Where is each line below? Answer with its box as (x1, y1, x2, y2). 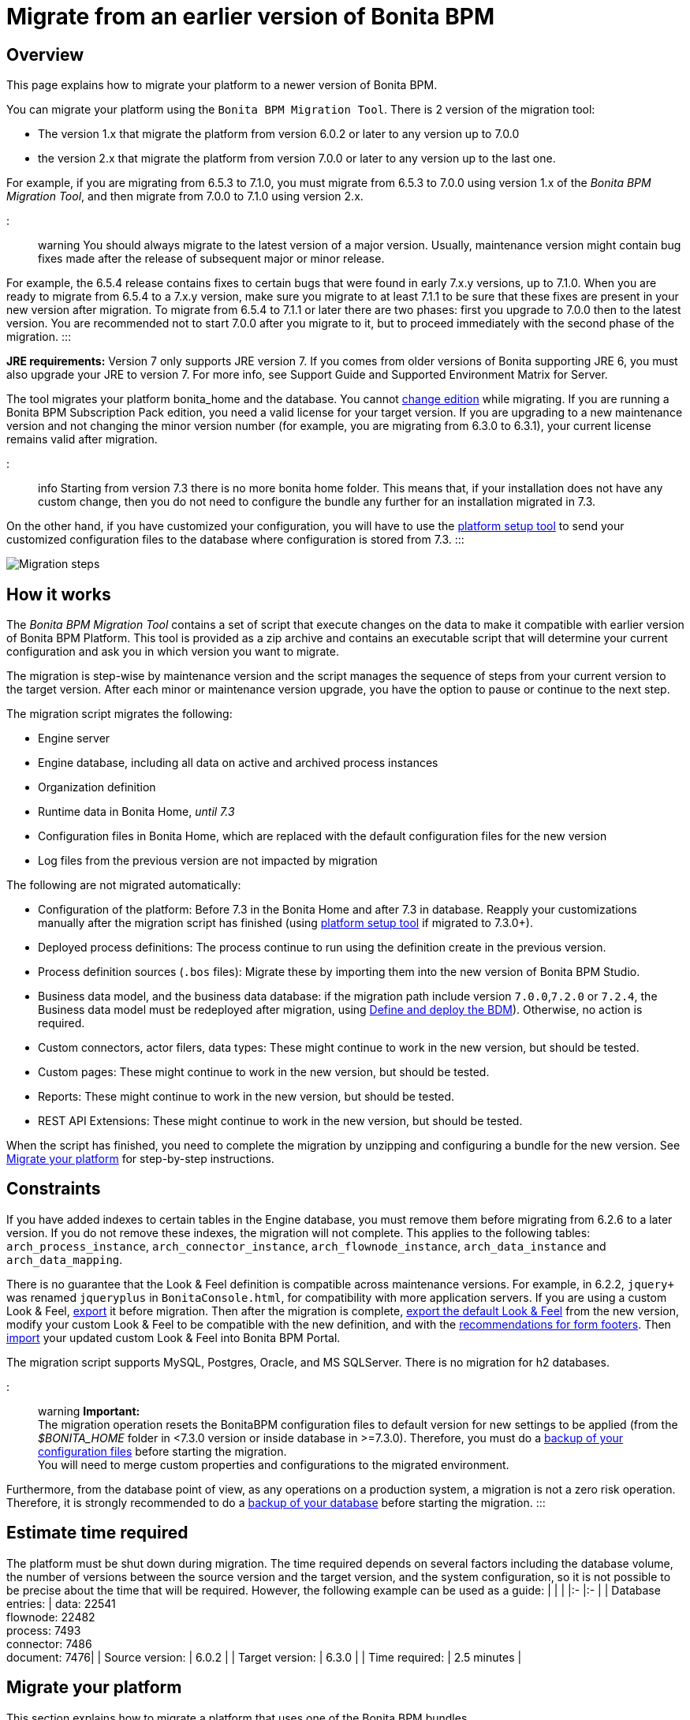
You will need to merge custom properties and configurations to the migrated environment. (38, 1457, 509, 1471)
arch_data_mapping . (6, 1252, 123, 1266)
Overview (6, 44, 84, 65)
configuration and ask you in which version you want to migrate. (6, 645, 339, 659)
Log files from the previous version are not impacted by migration (38, 854, 378, 868)
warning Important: (38, 1404, 140, 1418)
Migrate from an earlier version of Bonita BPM (6, 3, 494, 30)
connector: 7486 (6, 1636, 92, 1651)
